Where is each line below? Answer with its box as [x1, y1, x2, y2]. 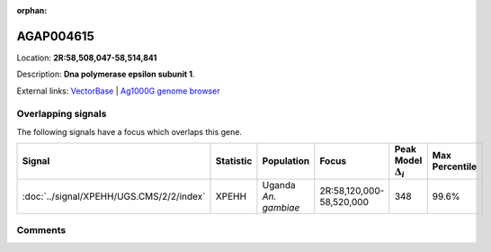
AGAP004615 [16, 28, 94, 44]
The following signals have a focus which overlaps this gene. [16, 126, 243, 137]
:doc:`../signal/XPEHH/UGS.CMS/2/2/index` [22, 190, 206, 202]
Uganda [262, 178, 296, 191]
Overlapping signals [16, 108, 107, 121]
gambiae [262, 201, 300, 213]
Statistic [215, 155, 253, 167]
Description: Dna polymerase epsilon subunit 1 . [16, 68, 195, 80]
